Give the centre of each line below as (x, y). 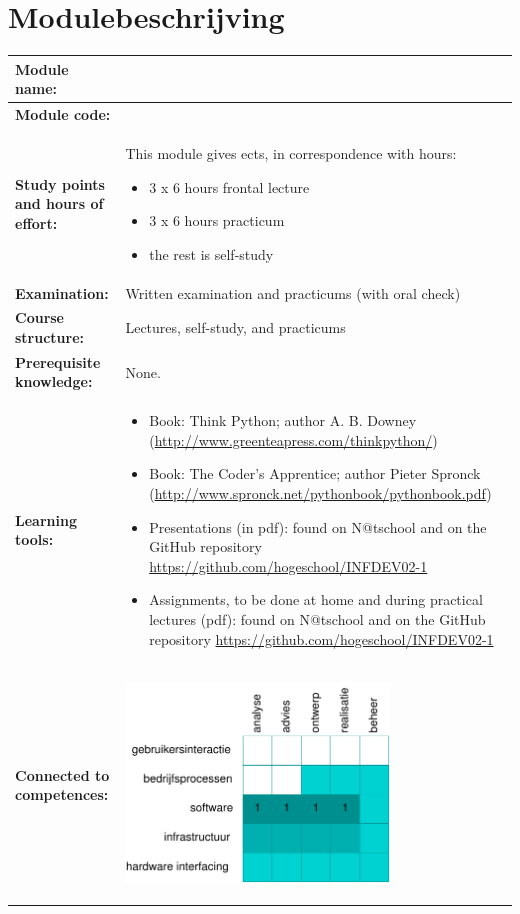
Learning (46, 519)
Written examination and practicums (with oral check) (293, 292)
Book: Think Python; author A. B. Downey (283, 420)
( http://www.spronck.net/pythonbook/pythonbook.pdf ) (320, 493)
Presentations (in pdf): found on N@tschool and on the (318, 526)
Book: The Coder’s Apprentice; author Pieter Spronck (315, 473)
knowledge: (54, 381)
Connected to (62, 774)
